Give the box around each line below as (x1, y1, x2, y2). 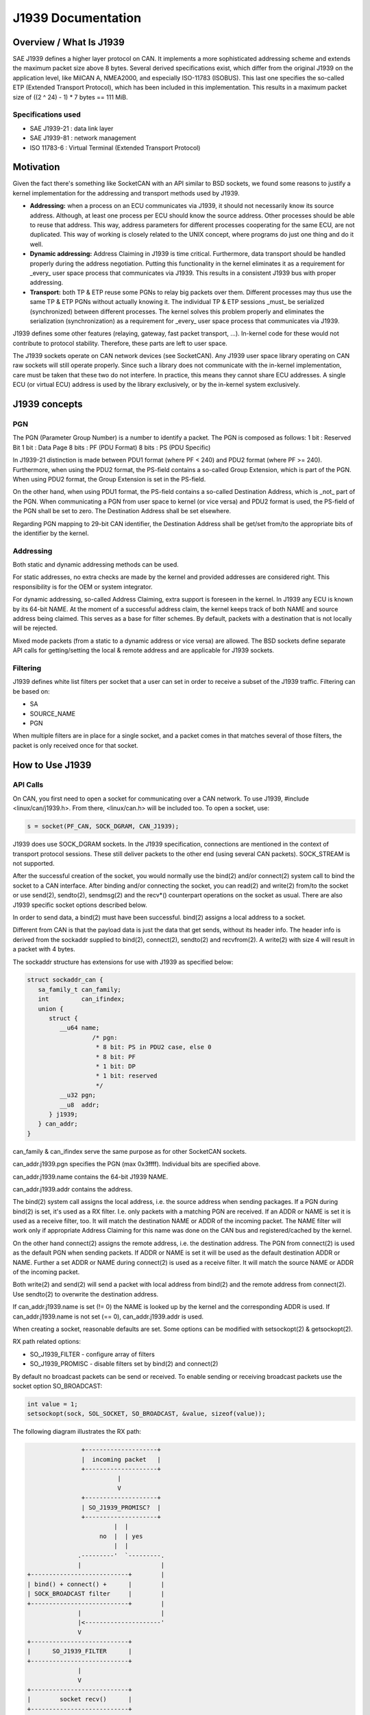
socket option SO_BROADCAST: (12, 1382, 103, 1390)
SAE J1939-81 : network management (29, 134, 136, 142)
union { (38, 1005, 64, 1013)
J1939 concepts (12, 399, 83, 410)
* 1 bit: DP (95, 1063, 136, 1070)
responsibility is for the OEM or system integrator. (12, 582, 153, 591)
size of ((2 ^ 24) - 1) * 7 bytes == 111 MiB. (12, 93, 128, 101)
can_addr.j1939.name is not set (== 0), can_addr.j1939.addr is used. (12, 1312, 204, 1321)
